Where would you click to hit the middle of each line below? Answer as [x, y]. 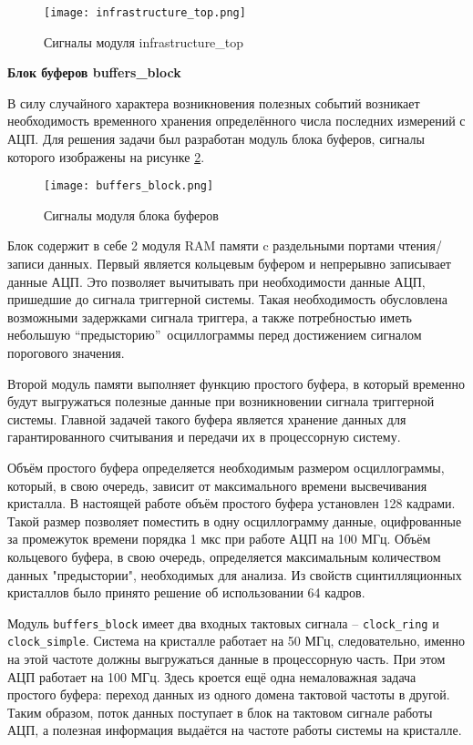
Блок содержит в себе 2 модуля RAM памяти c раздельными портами [201, 245]
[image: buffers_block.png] [129, 186]
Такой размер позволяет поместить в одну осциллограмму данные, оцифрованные [235, 520]
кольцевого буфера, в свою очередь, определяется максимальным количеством [224, 556]
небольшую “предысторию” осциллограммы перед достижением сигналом [215, 335]
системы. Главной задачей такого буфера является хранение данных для [207, 418]
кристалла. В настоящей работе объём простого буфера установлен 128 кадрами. [231, 503]
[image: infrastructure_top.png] [145, 13]
